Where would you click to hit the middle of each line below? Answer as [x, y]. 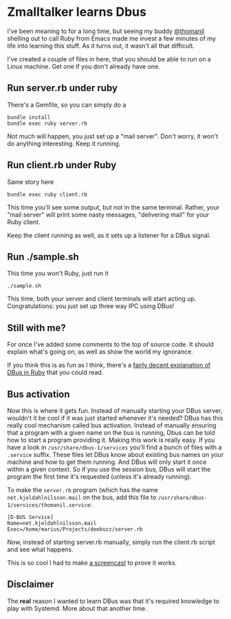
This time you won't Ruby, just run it [58, 274]
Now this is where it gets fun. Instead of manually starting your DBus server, [115, 410]
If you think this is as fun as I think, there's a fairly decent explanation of [109, 365]
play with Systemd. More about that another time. [77, 608]
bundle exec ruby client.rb [47, 194]
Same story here [31, 182]
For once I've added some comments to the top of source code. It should [111, 345]
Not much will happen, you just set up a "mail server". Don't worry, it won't [113, 136]
